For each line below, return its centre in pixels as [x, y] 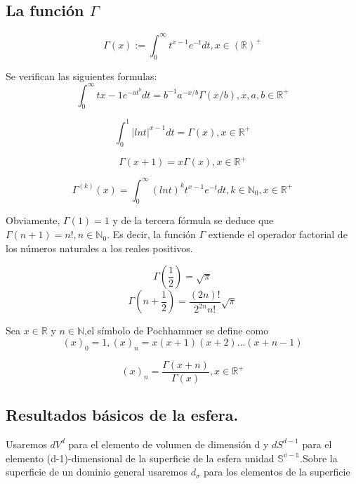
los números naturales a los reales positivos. [99, 248]
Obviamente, [33, 220]
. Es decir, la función [151, 234]
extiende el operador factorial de [278, 234]
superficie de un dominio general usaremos [97, 472]
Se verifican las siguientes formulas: [81, 76]
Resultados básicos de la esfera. [122, 415]
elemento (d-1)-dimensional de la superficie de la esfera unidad [140, 458]
